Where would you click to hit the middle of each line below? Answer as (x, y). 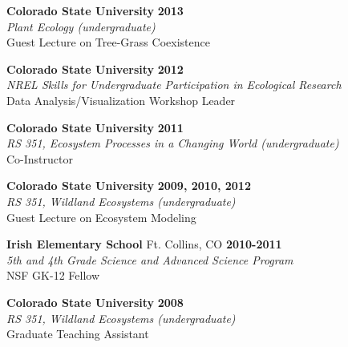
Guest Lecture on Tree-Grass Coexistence (108, 42)
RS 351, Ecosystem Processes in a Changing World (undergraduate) (173, 143)
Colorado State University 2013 (95, 10)
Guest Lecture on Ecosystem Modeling (101, 217)
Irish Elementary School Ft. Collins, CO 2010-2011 (144, 244)
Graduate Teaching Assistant (78, 334)
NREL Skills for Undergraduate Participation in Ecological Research (174, 85)
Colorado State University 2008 (95, 302)
